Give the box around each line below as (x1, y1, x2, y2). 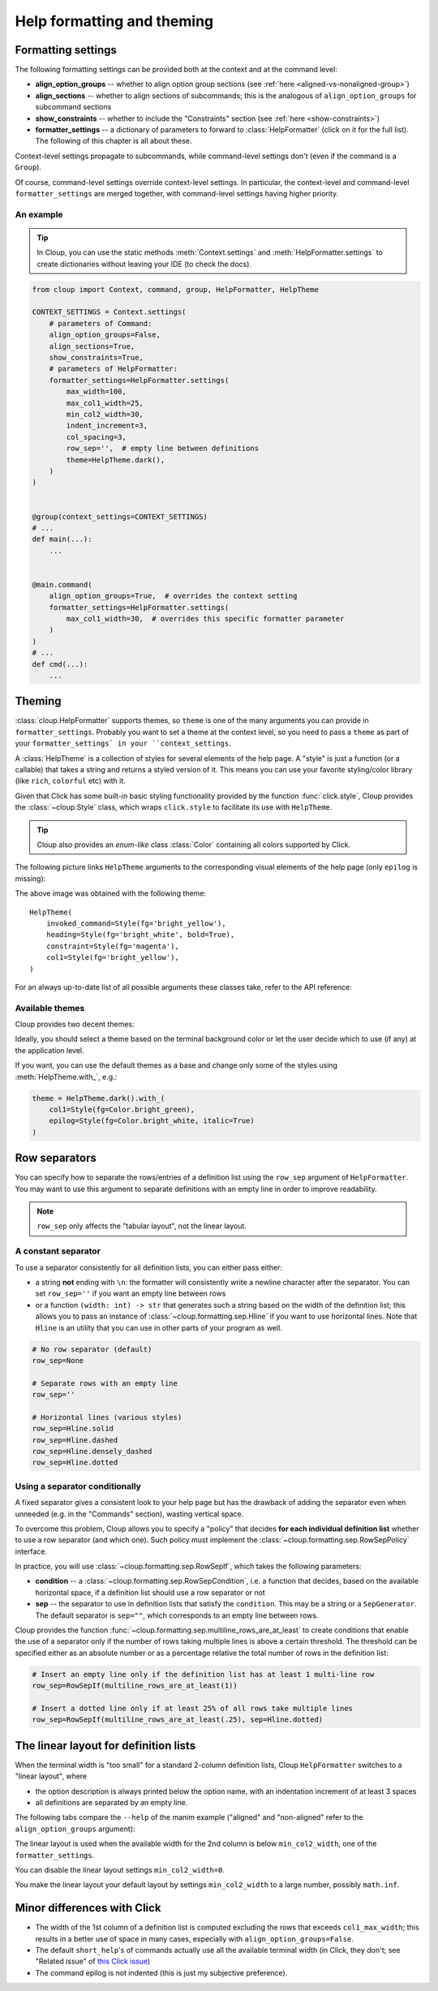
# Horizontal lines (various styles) (32, 1413, 182, 1421)
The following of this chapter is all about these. (35, 136, 192, 146)
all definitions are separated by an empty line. (35, 1798, 188, 1808)
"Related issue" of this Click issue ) (35, 1956, 150, 1967)
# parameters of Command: (49, 319, 152, 328)
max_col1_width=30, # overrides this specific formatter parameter (66, 614, 345, 624)
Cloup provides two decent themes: (15, 1019, 135, 1030)
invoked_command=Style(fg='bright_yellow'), (45, 918, 226, 928)
